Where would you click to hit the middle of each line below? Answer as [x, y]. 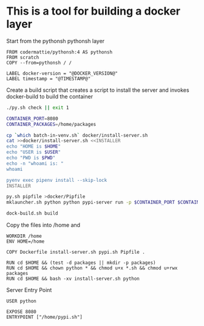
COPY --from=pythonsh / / [39, 63]
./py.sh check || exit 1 [38, 108]
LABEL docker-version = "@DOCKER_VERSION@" [62, 73]
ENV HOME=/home [25, 241]
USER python [21, 301]
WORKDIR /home [24, 236]
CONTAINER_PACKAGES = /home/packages [51, 124]
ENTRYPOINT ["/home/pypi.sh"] [45, 317]
